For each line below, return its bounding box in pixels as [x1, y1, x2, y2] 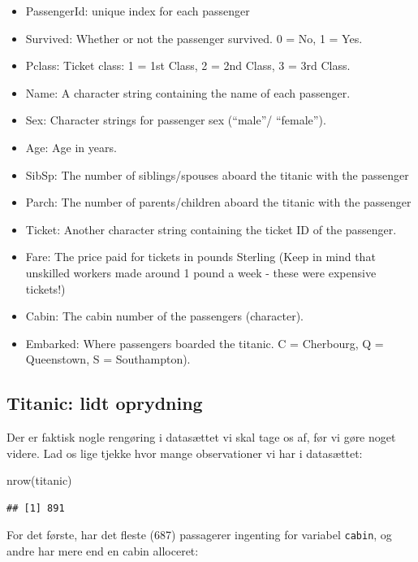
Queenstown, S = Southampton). [25, 351, 191, 368]
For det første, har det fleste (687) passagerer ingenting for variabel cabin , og [6, 526, 392, 543]
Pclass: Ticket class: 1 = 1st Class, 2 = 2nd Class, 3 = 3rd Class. [25, 57, 351, 74]
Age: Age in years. [25, 138, 117, 155]
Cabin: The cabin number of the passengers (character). [25, 307, 304, 325]
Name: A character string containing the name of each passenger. [25, 84, 351, 101]
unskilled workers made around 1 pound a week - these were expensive [25, 264, 377, 281]
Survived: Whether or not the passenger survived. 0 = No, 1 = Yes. [25, 29, 363, 46]
